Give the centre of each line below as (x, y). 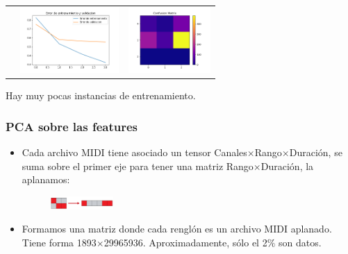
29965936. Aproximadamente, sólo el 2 (185, 242)
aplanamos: (46, 179)
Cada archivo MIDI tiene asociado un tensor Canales (134, 152)
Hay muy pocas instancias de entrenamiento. (101, 95)
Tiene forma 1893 (59, 242)
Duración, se (316, 152)
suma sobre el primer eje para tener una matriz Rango (138, 166)
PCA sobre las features (72, 126)
